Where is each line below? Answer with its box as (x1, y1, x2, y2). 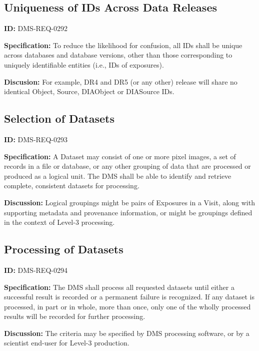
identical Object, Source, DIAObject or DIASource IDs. (4, 86, 174, 97)
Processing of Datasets (4, 241, 123, 257)
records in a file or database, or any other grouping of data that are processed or (4, 161, 251, 171)
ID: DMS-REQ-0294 (4, 264, 67, 275)
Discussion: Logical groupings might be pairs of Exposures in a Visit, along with (4, 197, 255, 207)
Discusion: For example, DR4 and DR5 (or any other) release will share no (4, 76, 237, 87)
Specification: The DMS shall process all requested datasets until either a (4, 281, 234, 292)
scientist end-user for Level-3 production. (4, 337, 129, 348)
